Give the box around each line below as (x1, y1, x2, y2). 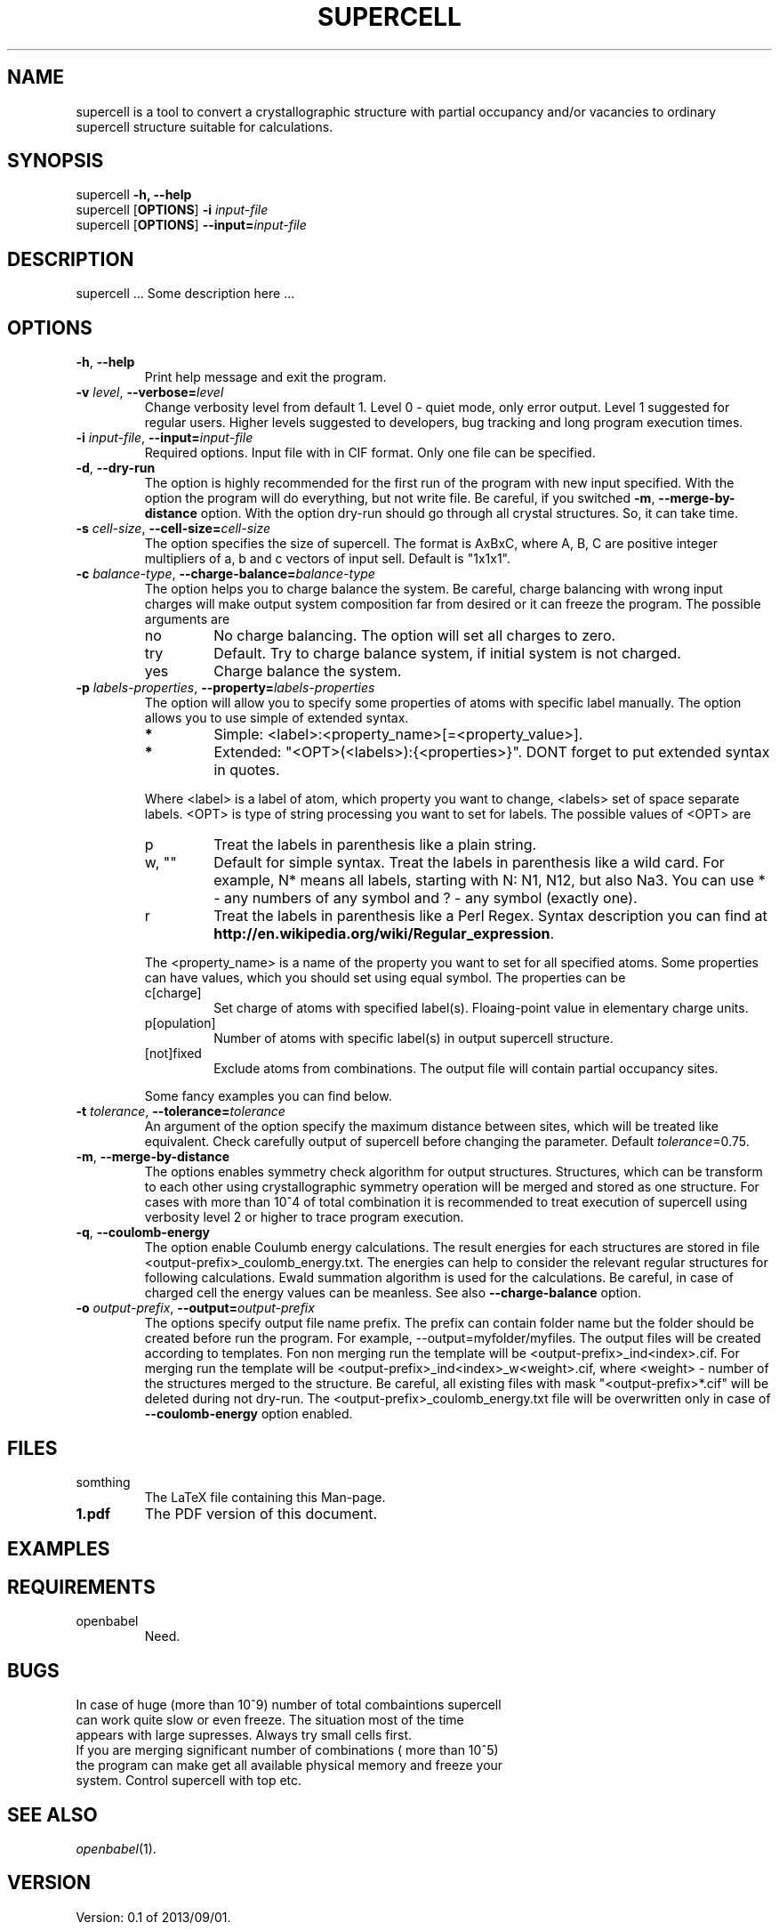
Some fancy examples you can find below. (144, 1088, 392, 1104)
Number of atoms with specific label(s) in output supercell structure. (213, 1030, 614, 1046)
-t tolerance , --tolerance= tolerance (76, 1103, 285, 1119)
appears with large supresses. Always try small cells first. (76, 1727, 413, 1743)
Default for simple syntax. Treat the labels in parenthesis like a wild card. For (213, 853, 725, 872)
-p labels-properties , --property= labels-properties (76, 680, 375, 696)
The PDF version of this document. (144, 1504, 378, 1523)
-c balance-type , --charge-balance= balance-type (76, 566, 375, 582)
